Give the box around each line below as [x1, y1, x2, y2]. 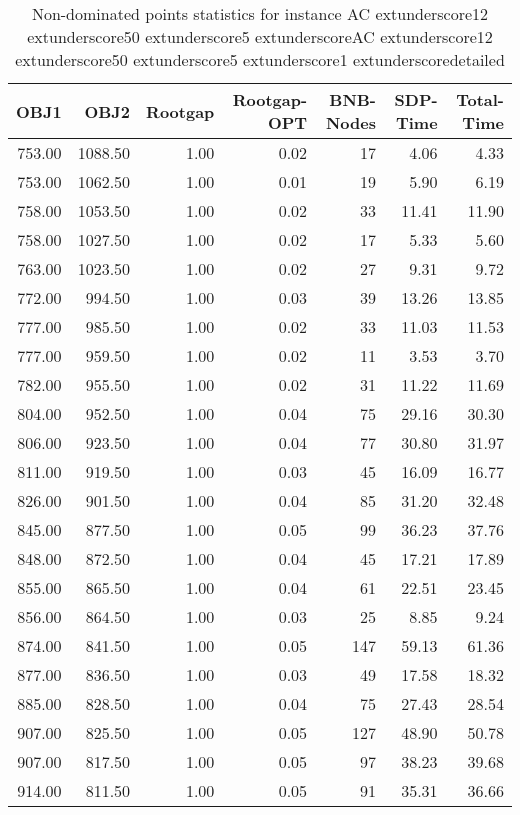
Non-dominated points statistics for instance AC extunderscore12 [31, 2, 489, 25]
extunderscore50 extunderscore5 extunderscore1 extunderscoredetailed [15, 48, 505, 71]
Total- [456, 88, 504, 111]
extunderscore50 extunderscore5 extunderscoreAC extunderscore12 [27, 25, 493, 48]
